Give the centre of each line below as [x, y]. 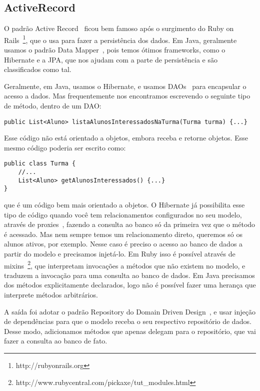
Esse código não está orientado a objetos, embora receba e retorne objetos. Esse [126, 138]
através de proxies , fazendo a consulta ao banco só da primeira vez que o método [130, 224]
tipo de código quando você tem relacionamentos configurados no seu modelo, [123, 214]
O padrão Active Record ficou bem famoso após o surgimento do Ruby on [119, 28]
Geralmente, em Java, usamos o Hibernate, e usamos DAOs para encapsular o [125, 86]
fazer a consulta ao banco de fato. [56, 341]
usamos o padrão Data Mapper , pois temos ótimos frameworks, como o [115, 50]
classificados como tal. [38, 69]
